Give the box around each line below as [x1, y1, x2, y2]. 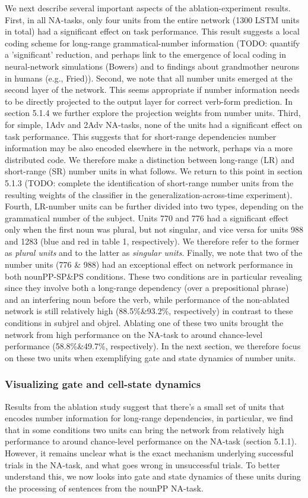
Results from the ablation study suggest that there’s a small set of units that [5, 400, 285, 412]
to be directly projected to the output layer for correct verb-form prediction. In [5, 95, 293, 107]
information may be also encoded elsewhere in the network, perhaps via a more [5, 142, 293, 154]
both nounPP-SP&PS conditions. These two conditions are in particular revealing [5, 270, 302, 282]
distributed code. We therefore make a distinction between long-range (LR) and [5, 153, 294, 165]
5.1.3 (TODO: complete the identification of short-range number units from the [5, 176, 294, 189]
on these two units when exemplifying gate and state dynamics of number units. [5, 351, 296, 364]
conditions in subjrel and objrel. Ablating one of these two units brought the [5, 317, 284, 329]
